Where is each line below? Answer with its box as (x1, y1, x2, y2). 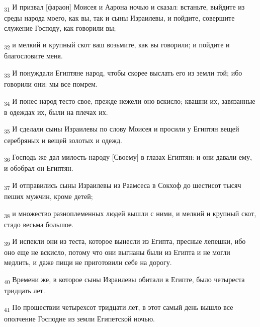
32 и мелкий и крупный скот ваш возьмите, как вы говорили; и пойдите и (4, 39, 230, 51)
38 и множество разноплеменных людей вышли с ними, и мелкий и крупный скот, (4, 208, 256, 220)
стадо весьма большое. (4, 219, 74, 229)
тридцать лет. (4, 285, 45, 295)
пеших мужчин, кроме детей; (4, 191, 93, 202)
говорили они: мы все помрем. (4, 79, 98, 89)
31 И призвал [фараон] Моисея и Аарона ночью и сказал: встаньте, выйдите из (4, 2, 245, 13)
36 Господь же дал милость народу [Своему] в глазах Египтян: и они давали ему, (4, 152, 252, 163)
